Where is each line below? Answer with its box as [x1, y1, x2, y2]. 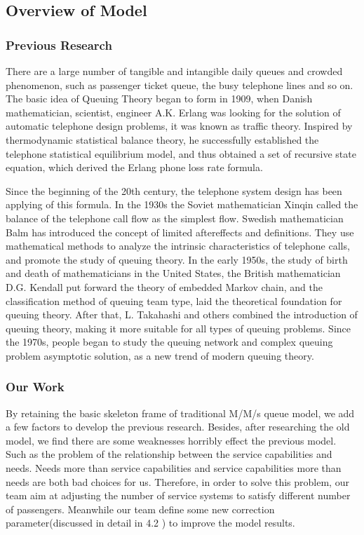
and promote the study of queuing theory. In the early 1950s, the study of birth [6, 252, 348, 266]
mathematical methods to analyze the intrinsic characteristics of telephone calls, [6, 238, 350, 253]
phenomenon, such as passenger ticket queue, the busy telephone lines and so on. [6, 77, 353, 92]
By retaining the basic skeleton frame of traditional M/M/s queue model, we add [6, 405, 355, 420]
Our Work [6, 378, 65, 395]
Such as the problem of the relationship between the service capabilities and [6, 447, 332, 461]
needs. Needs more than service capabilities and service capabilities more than [6, 461, 342, 475]
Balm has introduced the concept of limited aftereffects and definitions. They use [6, 224, 354, 239]
